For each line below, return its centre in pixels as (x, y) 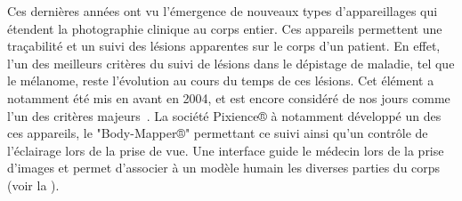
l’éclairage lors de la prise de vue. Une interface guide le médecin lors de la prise (226, 150)
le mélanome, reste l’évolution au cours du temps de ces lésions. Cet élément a (221, 80)
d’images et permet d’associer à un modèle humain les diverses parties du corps (224, 168)
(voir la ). (33, 185)
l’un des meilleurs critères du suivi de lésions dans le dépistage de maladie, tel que (231, 63)
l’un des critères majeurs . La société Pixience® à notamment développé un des (224, 115)
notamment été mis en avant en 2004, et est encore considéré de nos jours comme (229, 97)
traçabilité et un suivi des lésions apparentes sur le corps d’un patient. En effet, (224, 46)
